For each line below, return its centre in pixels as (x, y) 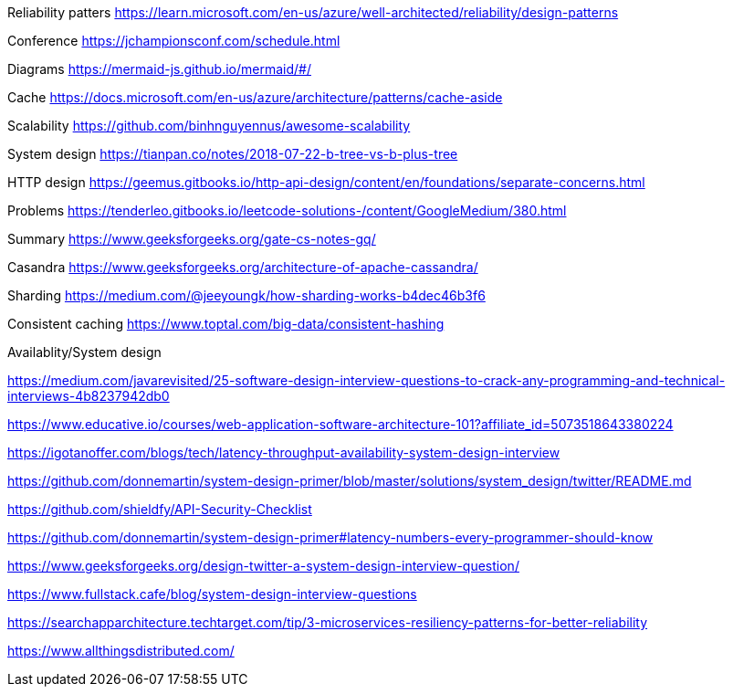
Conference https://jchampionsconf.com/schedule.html (174, 41)
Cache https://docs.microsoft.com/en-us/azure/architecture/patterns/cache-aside (255, 97)
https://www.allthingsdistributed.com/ (121, 651)
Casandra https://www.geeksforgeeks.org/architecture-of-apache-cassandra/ (243, 267)
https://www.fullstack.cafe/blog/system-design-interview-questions (212, 594)
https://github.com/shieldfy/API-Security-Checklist (160, 509)
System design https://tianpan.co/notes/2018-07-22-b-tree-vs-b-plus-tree (233, 154)
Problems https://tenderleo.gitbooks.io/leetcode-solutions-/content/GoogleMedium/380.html (287, 210)
